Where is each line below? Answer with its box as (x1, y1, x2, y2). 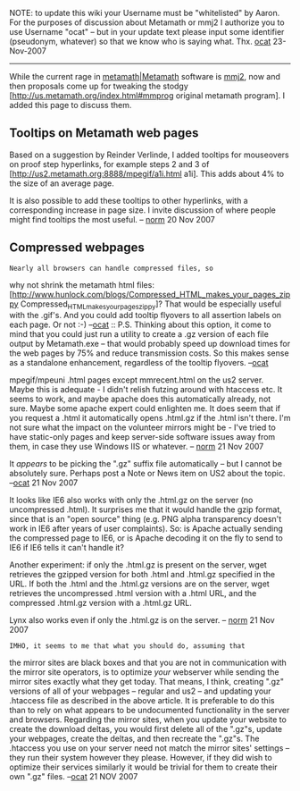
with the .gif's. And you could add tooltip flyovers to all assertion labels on (9, 310, 282, 321)
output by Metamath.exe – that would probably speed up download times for (9, 339, 291, 349)
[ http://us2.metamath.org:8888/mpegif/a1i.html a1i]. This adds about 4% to (9, 168, 284, 179)
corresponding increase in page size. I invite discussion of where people (9, 205, 277, 215)
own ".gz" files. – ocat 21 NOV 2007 (9, 771, 138, 782)
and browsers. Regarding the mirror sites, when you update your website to (9, 714, 287, 725)
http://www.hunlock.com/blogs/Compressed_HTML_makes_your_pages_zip (12, 289, 291, 299)
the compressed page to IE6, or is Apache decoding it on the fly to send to (9, 533, 283, 543)
